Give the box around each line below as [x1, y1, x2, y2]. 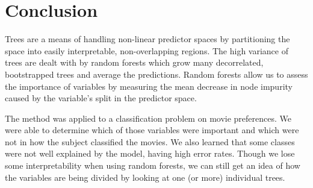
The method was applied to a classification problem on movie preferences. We [5, 111, 291, 124]
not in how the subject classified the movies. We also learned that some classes [5, 135, 295, 148]
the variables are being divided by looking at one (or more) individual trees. [5, 171, 285, 183]
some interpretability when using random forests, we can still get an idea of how [5, 159, 300, 172]
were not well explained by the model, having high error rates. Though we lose [5, 147, 295, 160]
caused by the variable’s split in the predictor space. [5, 92, 197, 104]
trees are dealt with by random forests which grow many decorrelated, [5, 56, 264, 69]
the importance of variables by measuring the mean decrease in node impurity [5, 80, 293, 92]
